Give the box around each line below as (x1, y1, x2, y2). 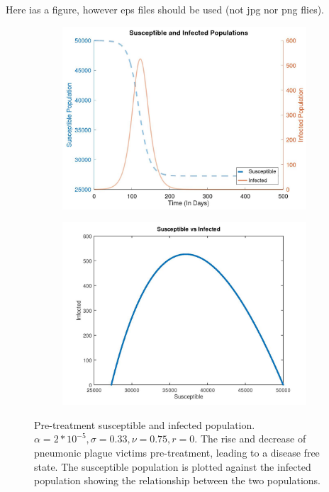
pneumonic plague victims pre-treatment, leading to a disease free (34, 445, 320, 459)
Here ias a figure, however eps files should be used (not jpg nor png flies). (6, 2, 324, 16)
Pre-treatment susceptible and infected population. (34, 417, 255, 432)
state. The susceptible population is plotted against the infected (34, 459, 311, 474)
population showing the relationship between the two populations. (34, 473, 320, 488)
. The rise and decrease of (194, 431, 306, 446)
